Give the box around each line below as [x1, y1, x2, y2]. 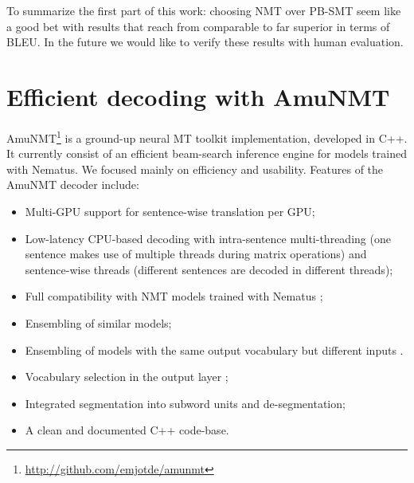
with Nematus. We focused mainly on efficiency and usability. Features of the [6, 160, 384, 177]
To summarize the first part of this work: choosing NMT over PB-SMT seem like [6, 2, 401, 18]
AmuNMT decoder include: [6, 176, 139, 193]
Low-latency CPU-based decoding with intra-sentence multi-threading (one [25, 230, 391, 246]
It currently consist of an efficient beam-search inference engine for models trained [6, 145, 407, 162]
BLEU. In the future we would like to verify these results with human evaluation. [6, 33, 404, 50]
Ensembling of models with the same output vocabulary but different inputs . [25, 341, 404, 358]
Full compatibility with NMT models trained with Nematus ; [25, 288, 323, 304]
